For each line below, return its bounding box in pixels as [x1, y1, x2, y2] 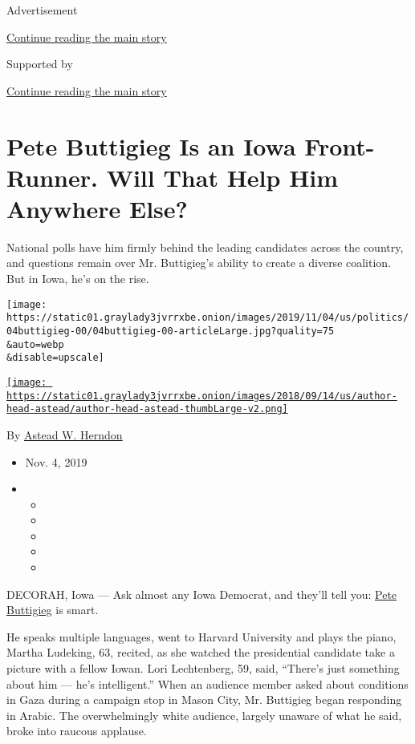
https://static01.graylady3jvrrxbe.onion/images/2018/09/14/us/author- [6, 390, 397, 402]
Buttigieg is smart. [6, 601, 99, 618]
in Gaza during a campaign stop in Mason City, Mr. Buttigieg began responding [6, 691, 402, 708]
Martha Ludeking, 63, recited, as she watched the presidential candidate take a [6, 644, 395, 661]
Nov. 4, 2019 [25, 453, 87, 470]
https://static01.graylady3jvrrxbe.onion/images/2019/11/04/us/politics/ [6, 312, 409, 324]
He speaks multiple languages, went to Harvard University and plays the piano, [6, 628, 397, 645]
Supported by [6, 55, 73, 72]
